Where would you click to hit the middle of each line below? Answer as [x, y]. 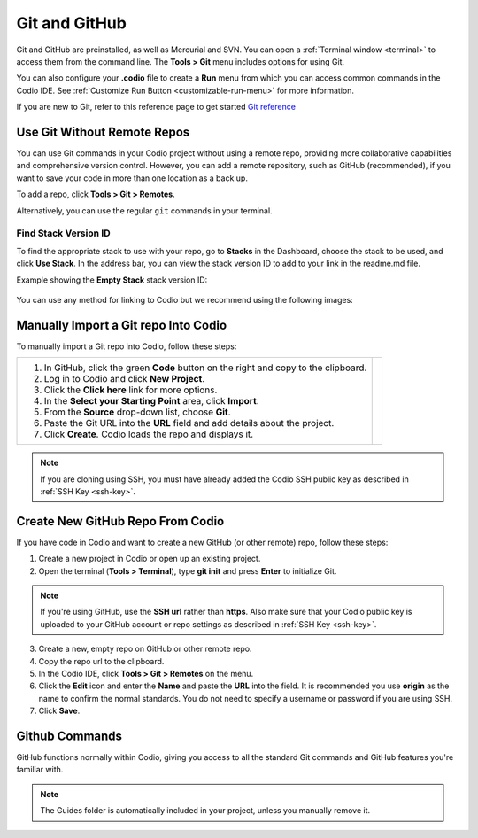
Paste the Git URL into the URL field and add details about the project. [189, 423]
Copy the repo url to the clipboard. [101, 661]
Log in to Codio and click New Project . [124, 379]
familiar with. [40, 770]
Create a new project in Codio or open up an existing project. [150, 559]
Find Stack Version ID [63, 233]
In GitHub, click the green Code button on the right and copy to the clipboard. [205, 368]
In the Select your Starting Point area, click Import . [152, 401]
